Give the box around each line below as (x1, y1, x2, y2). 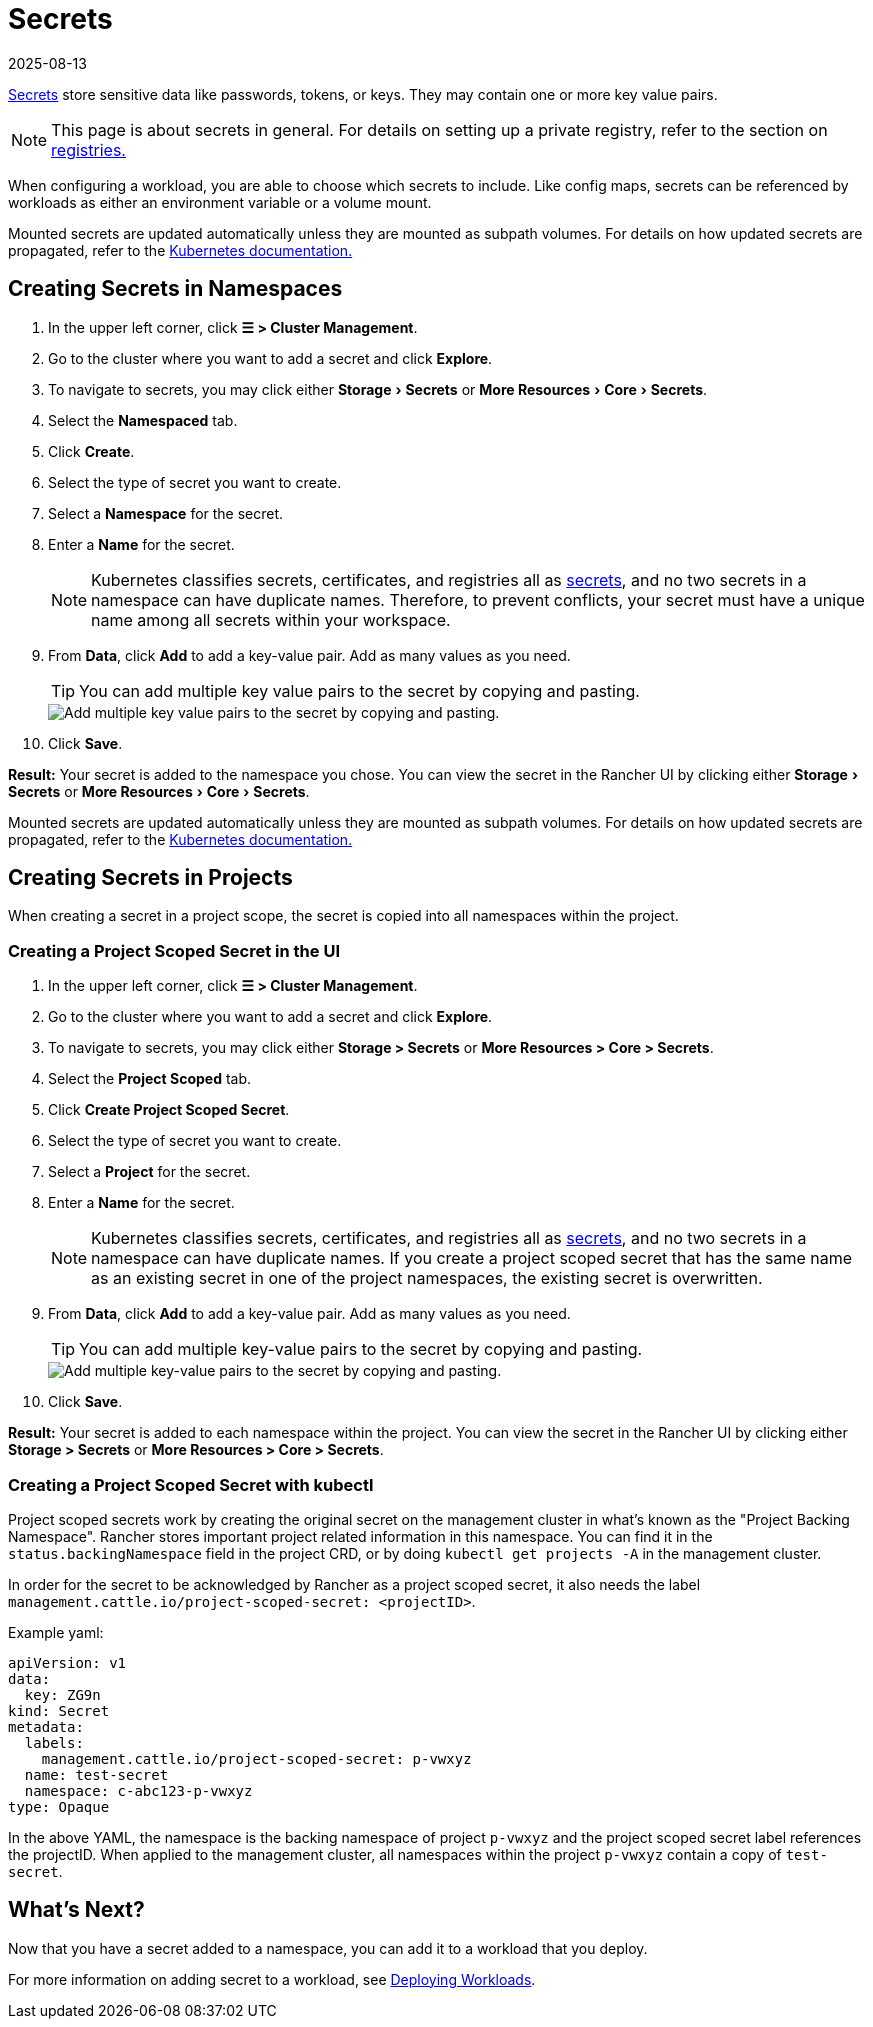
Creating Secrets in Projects (8, 865, 293, 891)
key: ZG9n (24, 1686, 101, 1703)
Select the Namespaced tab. (48, 411, 238, 429)
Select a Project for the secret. (48, 1163, 251, 1181)
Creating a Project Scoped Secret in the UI (8, 940, 340, 961)
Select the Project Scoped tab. (48, 1070, 252, 1088)
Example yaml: (8, 1623, 104, 1641)
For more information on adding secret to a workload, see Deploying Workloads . (8, 1970, 536, 1988)
